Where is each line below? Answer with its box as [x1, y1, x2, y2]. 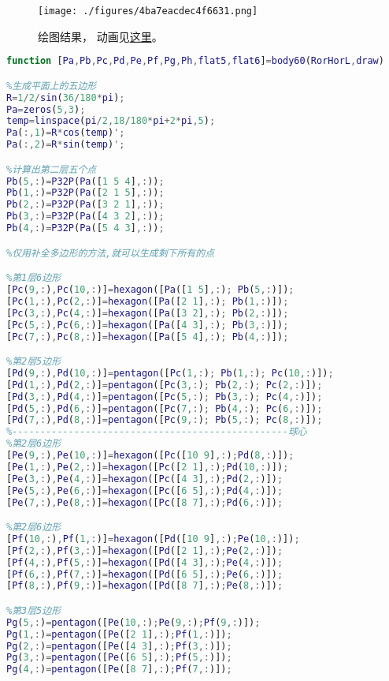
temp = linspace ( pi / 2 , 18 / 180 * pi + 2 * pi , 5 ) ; [6, 115, 216, 127]
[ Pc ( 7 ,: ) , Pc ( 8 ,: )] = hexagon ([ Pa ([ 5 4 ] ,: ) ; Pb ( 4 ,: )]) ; [6, 331, 289, 342]
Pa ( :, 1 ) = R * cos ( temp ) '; [6, 127, 125, 139]
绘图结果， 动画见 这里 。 [38, 28, 163, 44]
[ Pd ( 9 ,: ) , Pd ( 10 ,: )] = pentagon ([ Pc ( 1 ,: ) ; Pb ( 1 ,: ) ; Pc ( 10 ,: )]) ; [6, 367, 334, 379]
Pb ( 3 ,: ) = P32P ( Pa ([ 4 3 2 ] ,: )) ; [6, 211, 165, 223]
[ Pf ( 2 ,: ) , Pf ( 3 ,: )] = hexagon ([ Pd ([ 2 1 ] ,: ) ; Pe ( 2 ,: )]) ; [6, 544, 283, 556]
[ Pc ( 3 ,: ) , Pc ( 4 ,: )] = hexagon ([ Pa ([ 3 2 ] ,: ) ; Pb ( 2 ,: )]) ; [6, 307, 289, 319]
